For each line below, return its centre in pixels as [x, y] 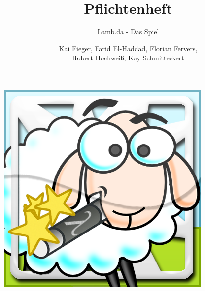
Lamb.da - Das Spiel [128, 32]
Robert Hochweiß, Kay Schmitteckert [128, 58]
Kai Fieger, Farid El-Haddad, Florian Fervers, [128, 48]
